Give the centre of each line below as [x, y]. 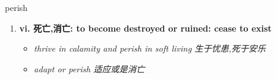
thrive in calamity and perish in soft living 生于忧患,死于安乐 [150, 48]
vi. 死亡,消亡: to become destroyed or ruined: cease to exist [145, 28]
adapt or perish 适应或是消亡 [89, 68]
